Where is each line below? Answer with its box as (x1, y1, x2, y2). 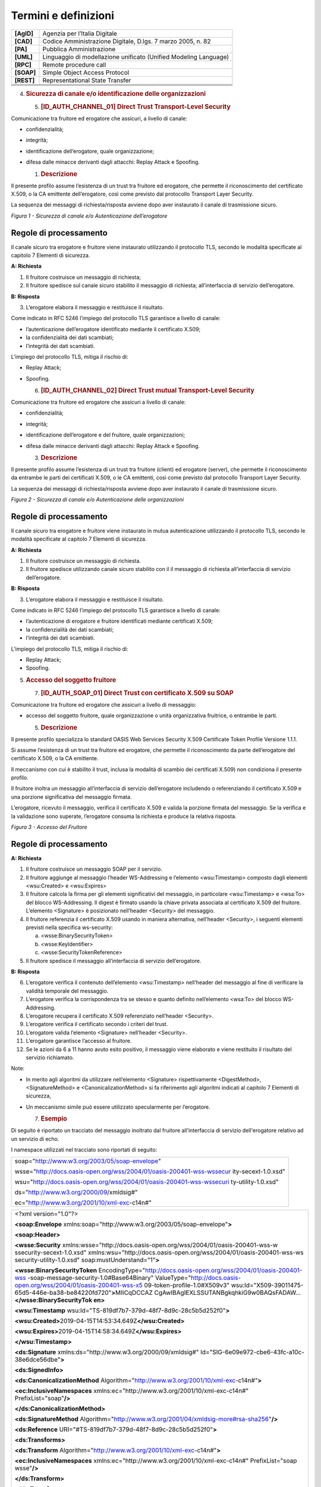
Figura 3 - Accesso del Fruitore (11, 824, 87, 831)
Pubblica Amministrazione (42, 45, 116, 53)
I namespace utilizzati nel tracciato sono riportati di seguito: (11, 1146, 158, 1153)
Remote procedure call (42, 60, 106, 68)
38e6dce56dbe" (14, 1356, 61, 1364)
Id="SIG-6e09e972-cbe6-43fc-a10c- (200, 1348, 305, 1356)
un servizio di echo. (11, 1135, 59, 1142)
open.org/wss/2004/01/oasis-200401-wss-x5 (14, 1281, 143, 1290)
